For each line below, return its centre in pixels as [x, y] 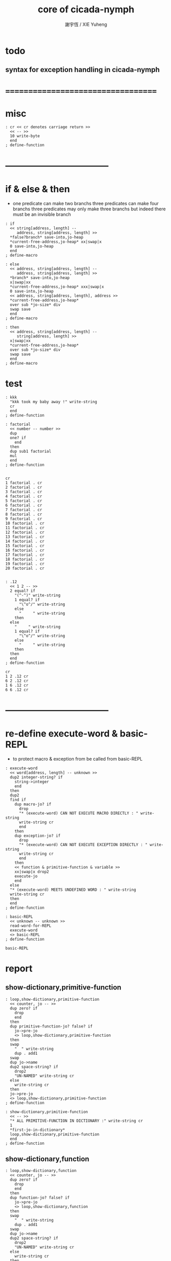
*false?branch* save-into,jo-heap [47, 237]
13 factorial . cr [25, 537]
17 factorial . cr [25, 555]
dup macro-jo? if [33, 804]
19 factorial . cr [25, 564]
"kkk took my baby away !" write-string [54, 402]
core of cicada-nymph [86, 10]
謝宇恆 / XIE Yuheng [86, 24]
